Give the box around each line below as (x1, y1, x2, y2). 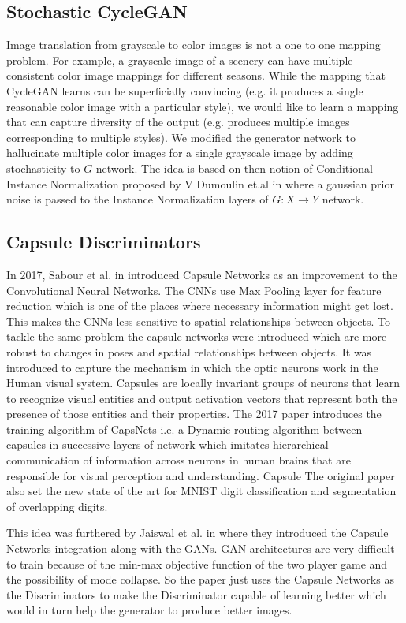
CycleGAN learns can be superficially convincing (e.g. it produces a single (6, 82, 363, 99)
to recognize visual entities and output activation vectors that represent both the (6, 390, 397, 406)
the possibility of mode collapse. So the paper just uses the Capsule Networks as (6, 571, 394, 588)
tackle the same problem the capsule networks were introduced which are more (6, 328, 387, 345)
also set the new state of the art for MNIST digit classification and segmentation (6, 483, 397, 499)
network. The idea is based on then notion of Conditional (95, 159, 373, 176)
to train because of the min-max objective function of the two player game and (6, 555, 388, 572)
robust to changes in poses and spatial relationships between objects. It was (6, 343, 372, 360)
